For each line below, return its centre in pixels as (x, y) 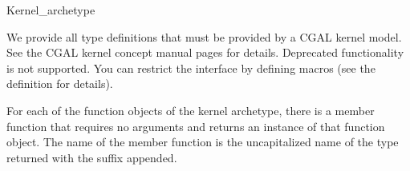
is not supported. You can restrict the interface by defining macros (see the (191, 68)
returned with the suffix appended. (92, 157)
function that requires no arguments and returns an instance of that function (196, 126)
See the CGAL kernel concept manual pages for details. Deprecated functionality (205, 52)
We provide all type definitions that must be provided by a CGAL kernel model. (204, 36)
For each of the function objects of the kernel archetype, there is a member (191, 110)
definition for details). (60, 84)
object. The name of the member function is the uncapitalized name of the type (203, 142)
